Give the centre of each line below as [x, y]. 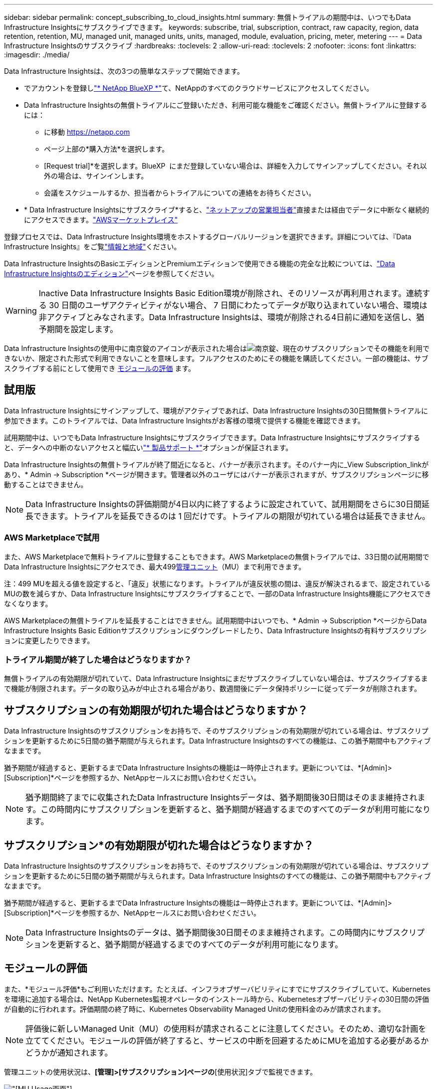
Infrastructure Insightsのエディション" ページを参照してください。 [111, 273]
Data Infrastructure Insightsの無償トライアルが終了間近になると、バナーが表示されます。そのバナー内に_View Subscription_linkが [217, 464]
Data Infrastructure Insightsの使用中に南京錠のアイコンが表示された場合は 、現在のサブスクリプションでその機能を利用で [217, 348]
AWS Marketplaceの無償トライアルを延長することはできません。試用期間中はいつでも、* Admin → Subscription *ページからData [216, 620]
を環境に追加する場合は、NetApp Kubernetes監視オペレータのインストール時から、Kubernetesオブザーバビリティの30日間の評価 [217, 999]
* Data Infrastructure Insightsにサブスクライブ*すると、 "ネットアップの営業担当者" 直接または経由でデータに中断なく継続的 [227, 210]
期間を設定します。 [82, 329]
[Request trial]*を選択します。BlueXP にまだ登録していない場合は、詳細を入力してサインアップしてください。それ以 [235, 166]
